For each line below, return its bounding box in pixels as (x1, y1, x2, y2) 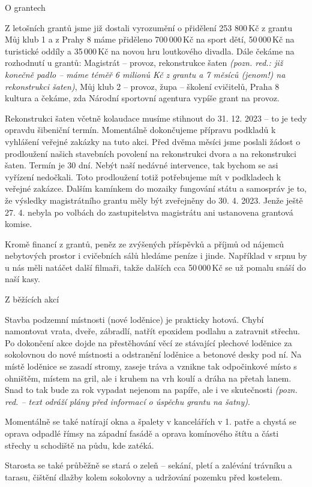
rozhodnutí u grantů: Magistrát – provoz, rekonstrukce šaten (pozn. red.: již (5, 56, 283, 69)
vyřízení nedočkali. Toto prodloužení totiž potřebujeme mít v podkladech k (5, 170, 281, 183)
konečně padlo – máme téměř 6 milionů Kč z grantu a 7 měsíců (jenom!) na (5, 68, 286, 80)
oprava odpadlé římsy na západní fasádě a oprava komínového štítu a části (5, 427, 279, 439)
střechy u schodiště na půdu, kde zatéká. (5, 438, 154, 451)
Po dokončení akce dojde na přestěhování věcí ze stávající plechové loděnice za (5, 336, 292, 349)
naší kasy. (5, 273, 40, 285)
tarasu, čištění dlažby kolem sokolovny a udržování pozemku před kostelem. (5, 470, 283, 483)
